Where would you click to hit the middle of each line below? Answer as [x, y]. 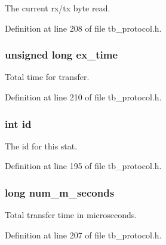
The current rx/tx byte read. [58, 8]
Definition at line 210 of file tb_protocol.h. [83, 97]
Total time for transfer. [47, 77]
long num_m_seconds [60, 192]
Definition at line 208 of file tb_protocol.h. [83, 28]
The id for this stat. [41, 146]
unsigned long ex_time [62, 55]
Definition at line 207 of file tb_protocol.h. [83, 235]
